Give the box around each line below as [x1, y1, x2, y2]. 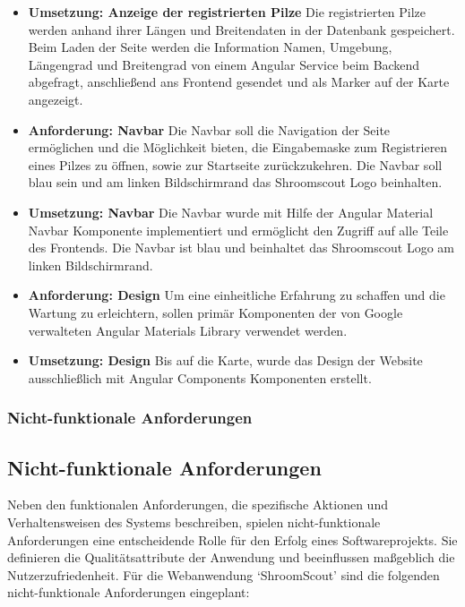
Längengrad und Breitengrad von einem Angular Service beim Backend [28, 55, 420, 73]
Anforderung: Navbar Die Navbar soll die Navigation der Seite [28, 120, 391, 139]
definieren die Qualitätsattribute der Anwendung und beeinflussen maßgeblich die [7, 548, 455, 567]
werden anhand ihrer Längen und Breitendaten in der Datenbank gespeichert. [28, 20, 455, 38]
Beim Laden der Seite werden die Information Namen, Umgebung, [28, 38, 392, 56]
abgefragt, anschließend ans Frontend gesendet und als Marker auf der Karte [28, 73, 450, 91]
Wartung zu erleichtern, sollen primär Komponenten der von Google [28, 303, 403, 321]
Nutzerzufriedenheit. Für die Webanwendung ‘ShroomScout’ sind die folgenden [7, 565, 440, 584]
